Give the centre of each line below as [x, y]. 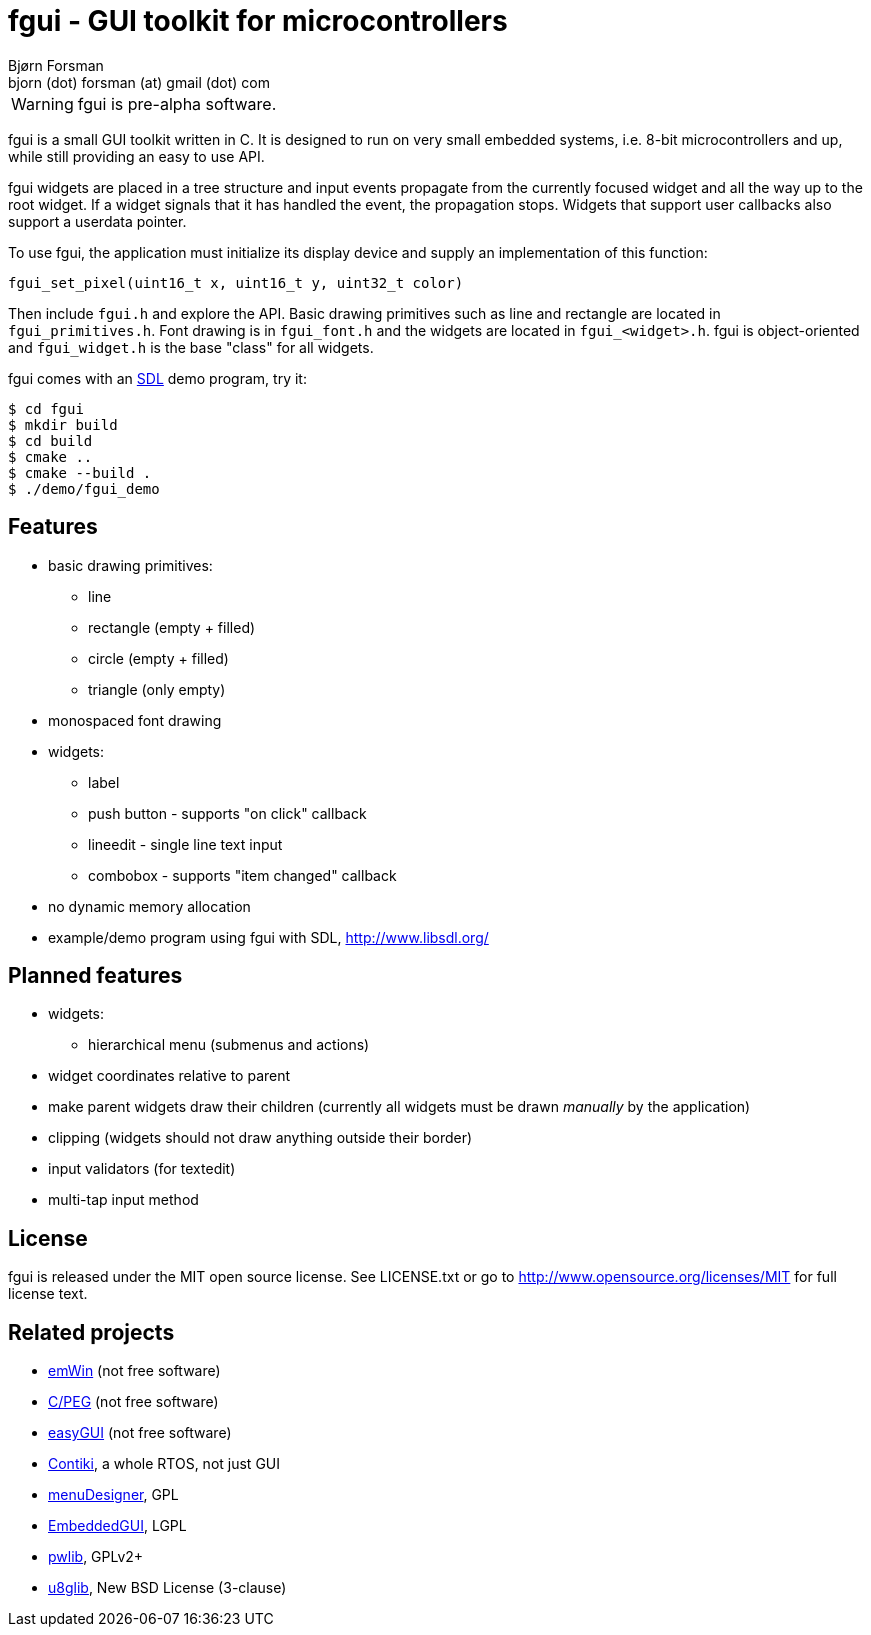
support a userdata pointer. [97, 221]
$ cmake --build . [80, 472]
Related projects [91, 1332]
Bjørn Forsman [56, 65]
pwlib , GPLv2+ [96, 1557]
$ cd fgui [46, 408]
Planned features [95, 976]
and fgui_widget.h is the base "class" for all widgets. [191, 347]
